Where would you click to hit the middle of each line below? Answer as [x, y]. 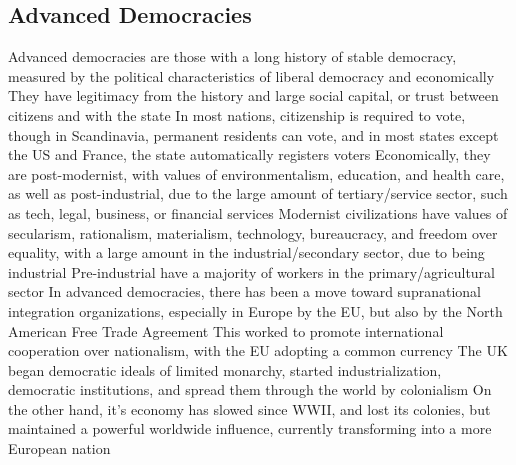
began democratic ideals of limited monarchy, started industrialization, [225, 369]
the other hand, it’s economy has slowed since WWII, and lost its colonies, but [249, 408]
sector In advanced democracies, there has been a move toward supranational [244, 291]
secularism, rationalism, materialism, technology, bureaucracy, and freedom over [253, 232]
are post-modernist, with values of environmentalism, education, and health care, [256, 173]
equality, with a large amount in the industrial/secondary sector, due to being [246, 252]
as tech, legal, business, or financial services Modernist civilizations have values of [258, 212]
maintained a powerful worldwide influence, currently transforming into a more [250, 428]
